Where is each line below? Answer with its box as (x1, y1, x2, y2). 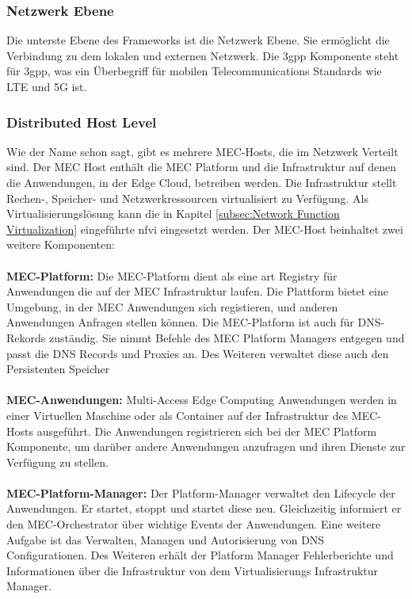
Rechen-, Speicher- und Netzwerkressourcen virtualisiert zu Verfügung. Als (6, 189, 368, 206)
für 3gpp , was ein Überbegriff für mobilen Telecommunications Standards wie (6, 63, 382, 79)
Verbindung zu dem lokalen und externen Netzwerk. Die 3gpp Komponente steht (6, 47, 399, 63)
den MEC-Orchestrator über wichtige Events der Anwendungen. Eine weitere (6, 516, 381, 532)
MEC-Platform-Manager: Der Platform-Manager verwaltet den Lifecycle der (6, 484, 395, 501)
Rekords (6, 329, 46, 345)
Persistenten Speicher (6, 361, 110, 377)
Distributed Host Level (6, 112, 157, 132)
